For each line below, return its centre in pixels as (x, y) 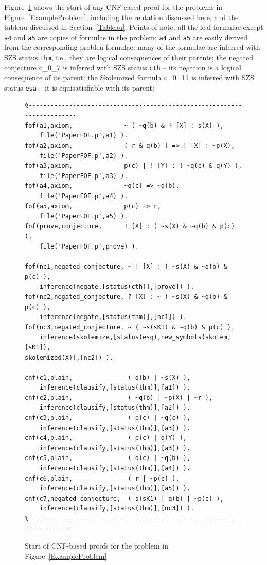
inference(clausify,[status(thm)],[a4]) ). (115, 469)
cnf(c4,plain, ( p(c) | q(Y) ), (106, 438)
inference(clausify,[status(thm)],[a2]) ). (115, 408)
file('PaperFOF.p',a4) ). (84, 196)
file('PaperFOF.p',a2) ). (84, 156)
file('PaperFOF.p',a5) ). (84, 216)
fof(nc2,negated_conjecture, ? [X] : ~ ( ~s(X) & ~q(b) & (126, 297)
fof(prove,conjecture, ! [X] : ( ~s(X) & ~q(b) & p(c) (130, 226)
